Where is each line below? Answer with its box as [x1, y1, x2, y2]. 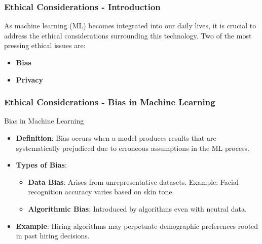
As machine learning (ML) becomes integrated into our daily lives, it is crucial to [4, 20, 256, 31]
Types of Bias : [16, 159, 67, 170]
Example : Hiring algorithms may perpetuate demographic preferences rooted [16, 220, 258, 231]
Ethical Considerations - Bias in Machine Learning [4, 96, 215, 108]
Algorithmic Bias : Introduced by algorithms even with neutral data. [28, 203, 247, 214]
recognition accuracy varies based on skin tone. [28, 186, 174, 197]
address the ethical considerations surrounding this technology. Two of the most [4, 30, 252, 40]
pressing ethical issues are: [4, 40, 86, 51]
